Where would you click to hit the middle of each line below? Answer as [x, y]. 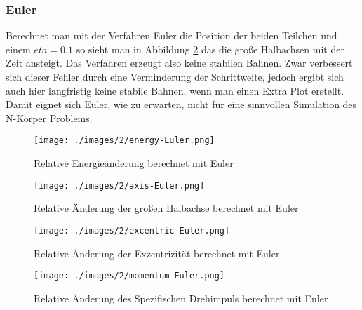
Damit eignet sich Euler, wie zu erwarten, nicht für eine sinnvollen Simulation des [181, 104]
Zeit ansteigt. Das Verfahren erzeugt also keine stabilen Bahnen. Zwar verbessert [179, 63]
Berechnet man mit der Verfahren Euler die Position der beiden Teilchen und [172, 35]
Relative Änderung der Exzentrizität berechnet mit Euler [157, 253]
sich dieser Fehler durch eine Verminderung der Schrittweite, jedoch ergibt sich [175, 76]
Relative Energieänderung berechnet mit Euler [134, 163]
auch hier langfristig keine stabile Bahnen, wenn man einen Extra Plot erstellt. [175, 90]
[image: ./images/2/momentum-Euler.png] [129, 276]
